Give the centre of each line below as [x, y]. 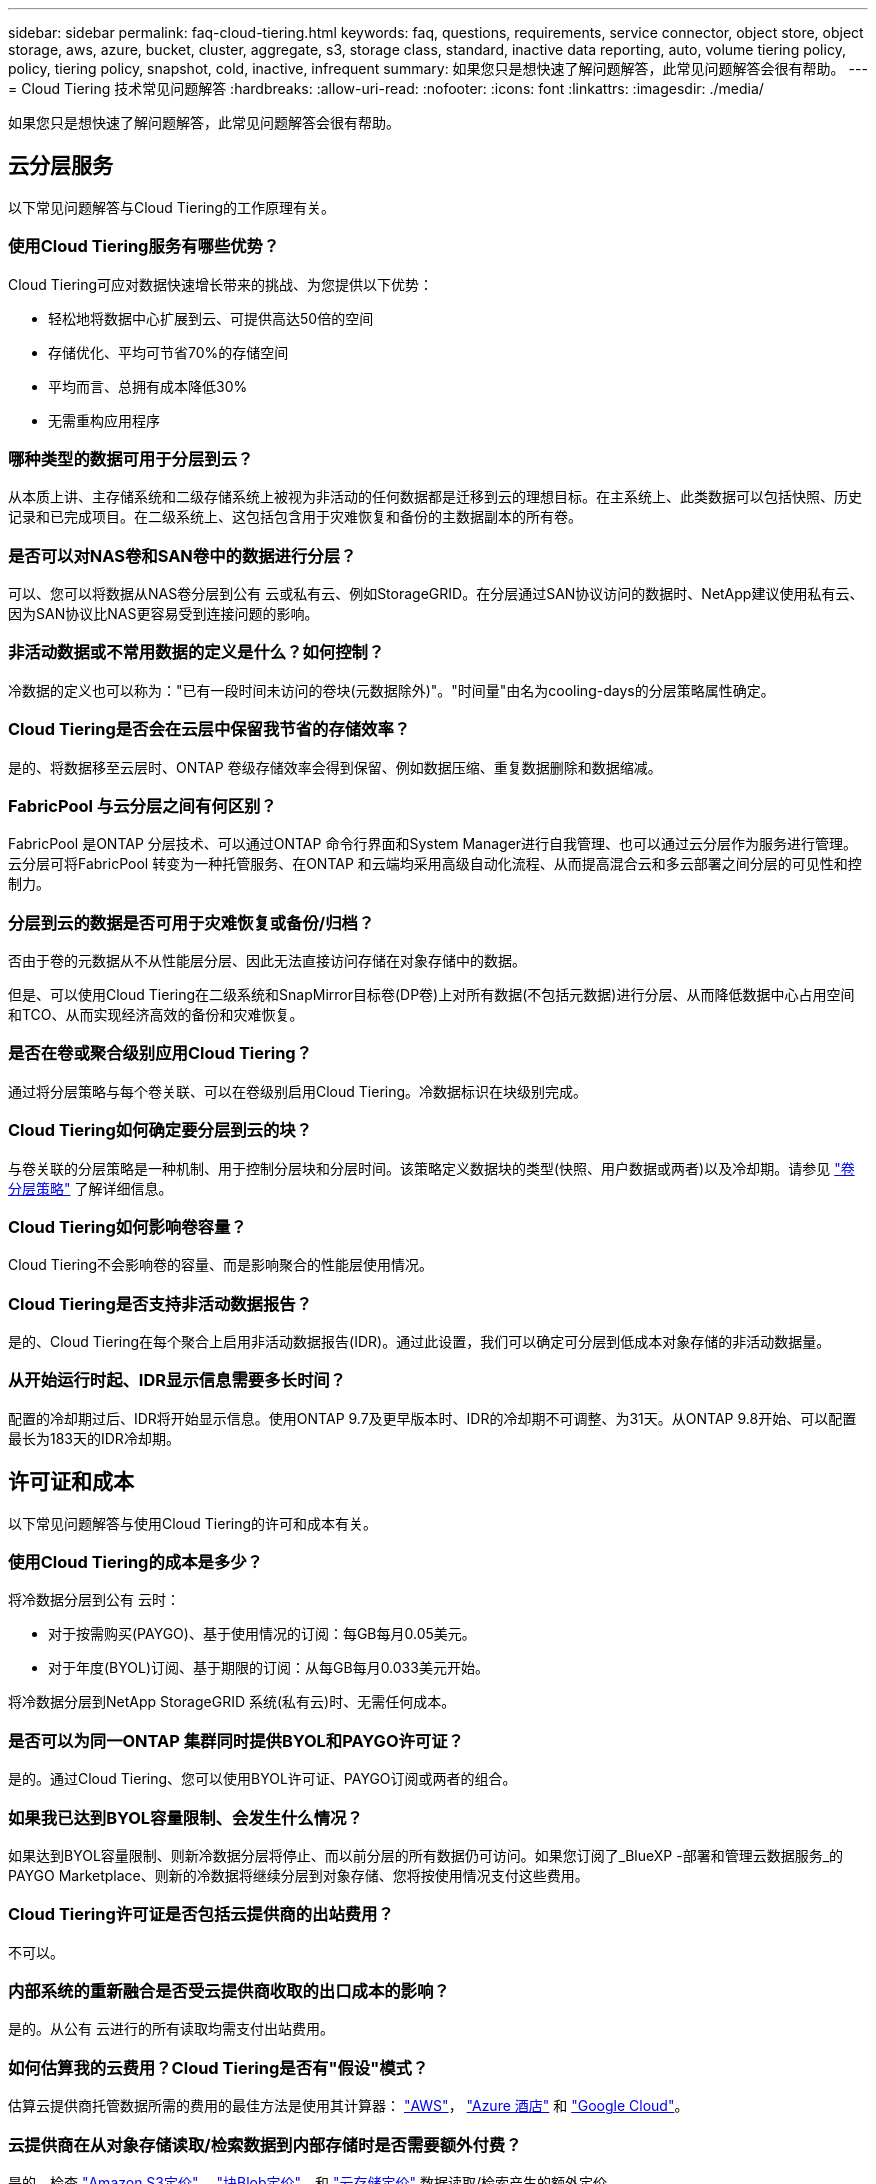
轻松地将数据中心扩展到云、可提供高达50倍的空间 [211, 318]
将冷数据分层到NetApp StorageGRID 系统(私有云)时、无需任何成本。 [232, 1702]
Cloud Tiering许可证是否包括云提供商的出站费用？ [201, 1914]
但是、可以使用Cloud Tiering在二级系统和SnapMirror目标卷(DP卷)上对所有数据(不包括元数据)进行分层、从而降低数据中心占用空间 [431, 995]
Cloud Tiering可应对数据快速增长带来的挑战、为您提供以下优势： [221, 284]
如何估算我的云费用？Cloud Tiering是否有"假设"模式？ [218, 2067]
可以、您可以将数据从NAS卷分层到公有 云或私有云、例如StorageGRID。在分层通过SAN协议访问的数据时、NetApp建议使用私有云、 [436, 594]
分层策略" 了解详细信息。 [90, 1188]
